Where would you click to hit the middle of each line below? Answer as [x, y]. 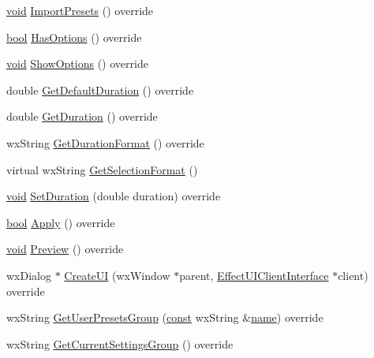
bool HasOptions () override [74, 37]
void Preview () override [65, 249]
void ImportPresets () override [80, 10]
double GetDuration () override [82, 116]
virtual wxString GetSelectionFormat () [102, 169]
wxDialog [29, 275]
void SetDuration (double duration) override [114, 196]
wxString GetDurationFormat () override [105, 142]
